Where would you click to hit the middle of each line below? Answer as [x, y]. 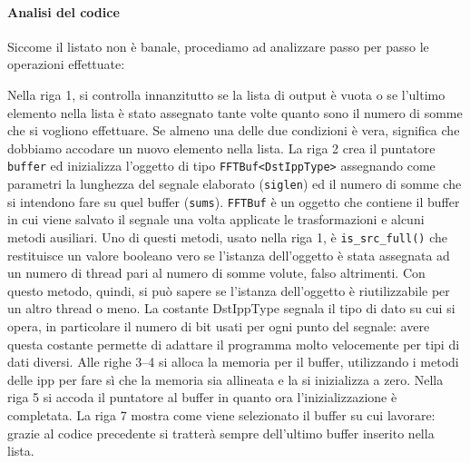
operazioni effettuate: [66, 64]
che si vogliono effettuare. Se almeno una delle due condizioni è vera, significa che [234, 130]
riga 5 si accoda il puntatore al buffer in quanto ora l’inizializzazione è [202, 397]
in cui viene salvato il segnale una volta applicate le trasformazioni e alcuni [216, 219]
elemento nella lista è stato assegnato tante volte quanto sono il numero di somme [235, 112]
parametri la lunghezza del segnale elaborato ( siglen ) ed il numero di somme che [235, 184]
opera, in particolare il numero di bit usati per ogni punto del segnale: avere [219, 325]
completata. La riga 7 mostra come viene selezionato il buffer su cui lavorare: [221, 414]
